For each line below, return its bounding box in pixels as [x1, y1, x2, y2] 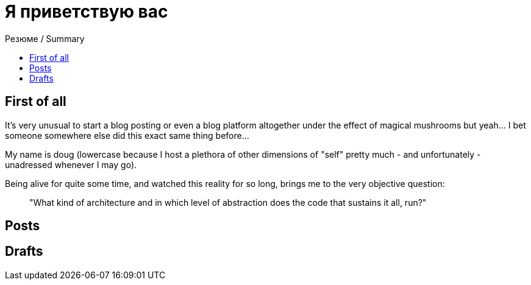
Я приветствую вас [5, 1, 168, 22]
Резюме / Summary [5, 33, 85, 44]
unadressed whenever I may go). [5, 159, 137, 170]
